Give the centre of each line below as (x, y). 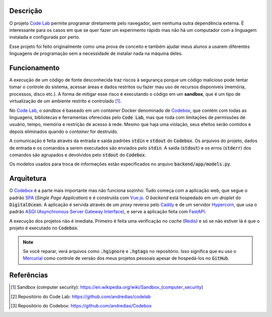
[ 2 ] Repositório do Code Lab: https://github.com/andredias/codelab (81, 296)
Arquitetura (28, 179)
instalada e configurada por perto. (45, 37)
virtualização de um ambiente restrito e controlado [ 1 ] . (65, 101)
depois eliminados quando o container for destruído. (64, 132)
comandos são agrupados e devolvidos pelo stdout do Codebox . (78, 155)
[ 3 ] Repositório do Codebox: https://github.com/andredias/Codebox (81, 306)
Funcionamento (35, 68)
